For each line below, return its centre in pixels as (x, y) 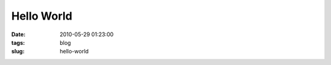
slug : (18, 52)
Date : (18, 34)
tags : (18, 42)
